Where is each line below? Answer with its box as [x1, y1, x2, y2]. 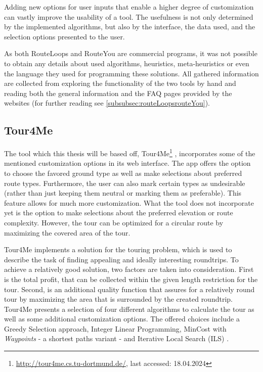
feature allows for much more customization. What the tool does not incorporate [4, 197, 254, 208]
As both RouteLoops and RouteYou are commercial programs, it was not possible [4, 48, 257, 59]
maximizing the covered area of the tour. [4, 227, 130, 238]
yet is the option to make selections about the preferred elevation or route [4, 207, 233, 218]
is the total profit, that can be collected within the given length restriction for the [4, 273, 258, 284]
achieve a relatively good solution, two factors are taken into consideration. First [4, 264, 254, 274]
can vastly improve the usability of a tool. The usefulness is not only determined [4, 11, 253, 22]
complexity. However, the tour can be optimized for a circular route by [4, 217, 224, 227]
